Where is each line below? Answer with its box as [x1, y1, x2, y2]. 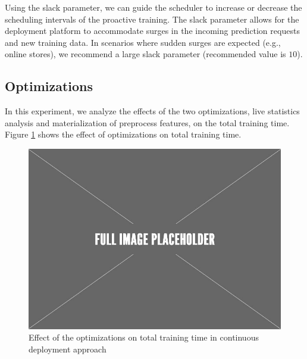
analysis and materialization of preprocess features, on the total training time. [5, 116, 290, 129]
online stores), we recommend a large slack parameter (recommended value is [5, 48, 286, 60]
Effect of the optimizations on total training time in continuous [29, 331, 259, 344]
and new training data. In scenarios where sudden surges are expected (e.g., [5, 36, 281, 48]
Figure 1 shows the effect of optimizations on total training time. [5, 128, 242, 141]
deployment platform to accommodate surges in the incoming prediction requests [5, 24, 300, 37]
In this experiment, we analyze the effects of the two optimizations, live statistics [5, 105, 300, 117]
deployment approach [29, 342, 106, 355]
